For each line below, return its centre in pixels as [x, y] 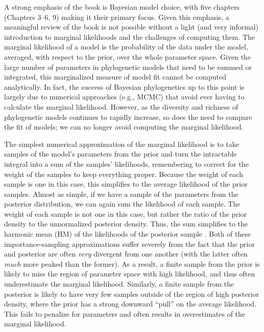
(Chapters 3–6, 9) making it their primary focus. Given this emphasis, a [117, 17]
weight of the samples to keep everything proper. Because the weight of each [124, 174]
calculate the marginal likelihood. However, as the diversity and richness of [121, 106]
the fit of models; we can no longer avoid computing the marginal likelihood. [124, 127]
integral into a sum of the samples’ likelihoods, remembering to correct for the [126, 163]
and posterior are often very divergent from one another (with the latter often [126, 254]
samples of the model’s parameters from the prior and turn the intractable [121, 154]
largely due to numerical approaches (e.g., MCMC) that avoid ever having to [124, 97]
